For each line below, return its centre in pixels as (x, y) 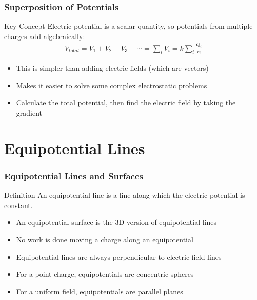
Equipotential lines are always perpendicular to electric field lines (119, 257)
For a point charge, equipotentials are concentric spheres (105, 274)
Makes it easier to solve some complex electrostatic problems (112, 85)
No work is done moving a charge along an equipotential (105, 239)
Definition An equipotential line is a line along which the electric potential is (125, 195)
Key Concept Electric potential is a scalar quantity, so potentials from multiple (128, 26)
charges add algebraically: (45, 36)
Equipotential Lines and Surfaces (74, 175)
